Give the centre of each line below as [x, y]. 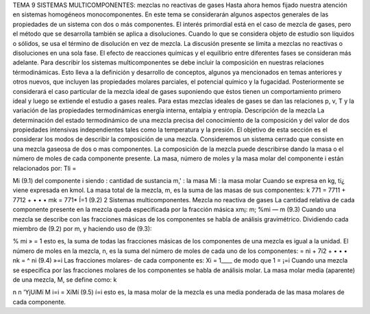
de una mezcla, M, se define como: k [65, 279]
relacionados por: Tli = [45, 168]
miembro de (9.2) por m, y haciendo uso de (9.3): [82, 228]
